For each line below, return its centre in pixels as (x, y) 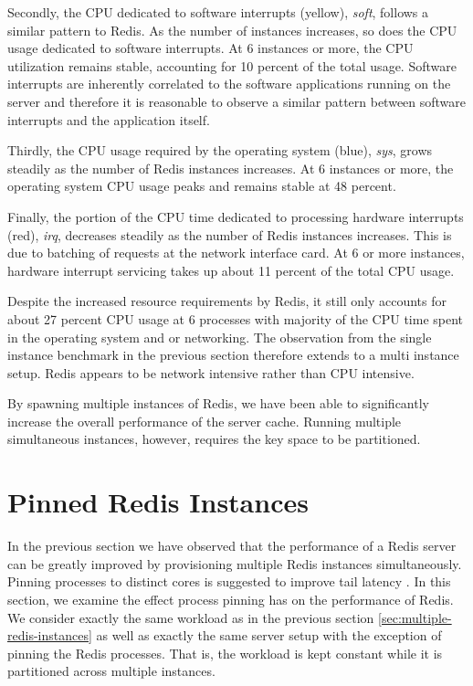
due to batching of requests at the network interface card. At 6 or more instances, (236, 253)
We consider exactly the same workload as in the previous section (191, 617)
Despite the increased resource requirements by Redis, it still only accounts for (227, 301)
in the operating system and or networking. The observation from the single (220, 337)
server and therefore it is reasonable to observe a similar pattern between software (237, 101)
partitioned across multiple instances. (111, 671)
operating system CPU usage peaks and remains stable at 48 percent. (202, 186)
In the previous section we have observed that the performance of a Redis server (232, 546)
